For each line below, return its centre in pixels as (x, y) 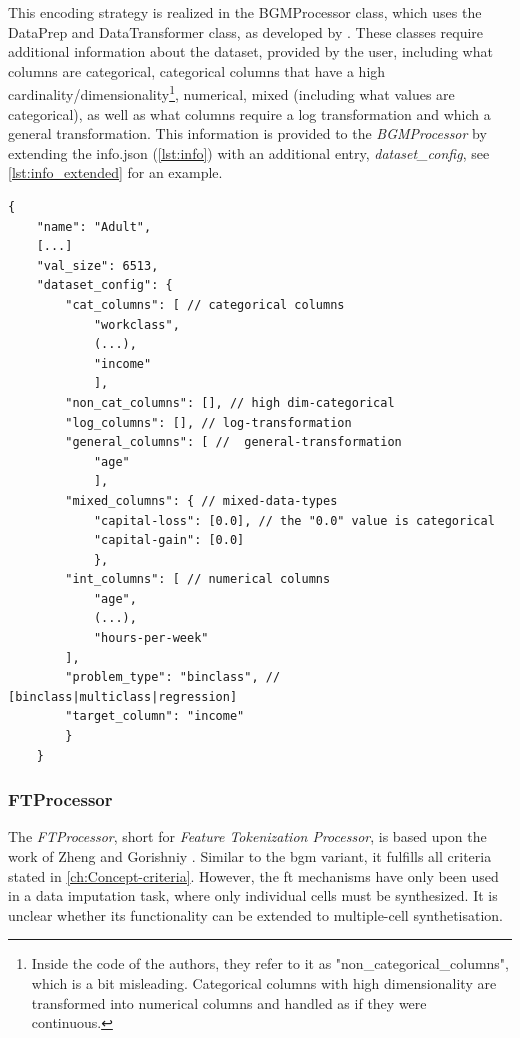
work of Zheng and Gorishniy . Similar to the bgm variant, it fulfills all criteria (250, 856)
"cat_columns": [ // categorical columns (205, 304)
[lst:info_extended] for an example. (115, 172)
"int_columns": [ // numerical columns (198, 579)
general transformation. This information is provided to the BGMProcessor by (247, 133)
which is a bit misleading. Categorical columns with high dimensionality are (264, 983)
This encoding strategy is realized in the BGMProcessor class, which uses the (245, 12)
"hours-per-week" (151, 638)
